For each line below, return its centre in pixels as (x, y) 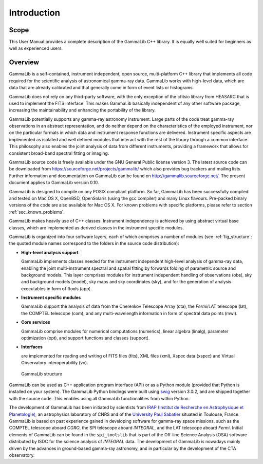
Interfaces (32, 347)
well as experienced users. (36, 48)
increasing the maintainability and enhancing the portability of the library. (82, 110)
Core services (36, 322)
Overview (24, 63)
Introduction (35, 13)
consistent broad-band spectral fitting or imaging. (59, 153)
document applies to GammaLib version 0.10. (54, 183)
